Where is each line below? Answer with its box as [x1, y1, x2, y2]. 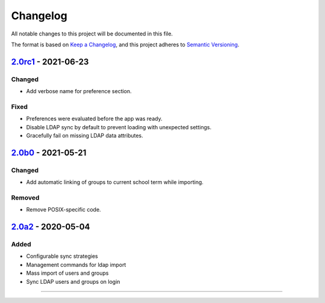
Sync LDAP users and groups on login [26, 278, 120, 285]
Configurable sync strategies [26, 252, 99, 260]
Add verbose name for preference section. [26, 88, 132, 95]
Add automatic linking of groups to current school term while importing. [26, 179, 204, 186]
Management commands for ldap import [26, 261, 126, 268]
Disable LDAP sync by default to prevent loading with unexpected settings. [26, 123, 212, 130]
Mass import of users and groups [26, 269, 109, 277]
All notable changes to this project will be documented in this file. [11, 30, 173, 37]
